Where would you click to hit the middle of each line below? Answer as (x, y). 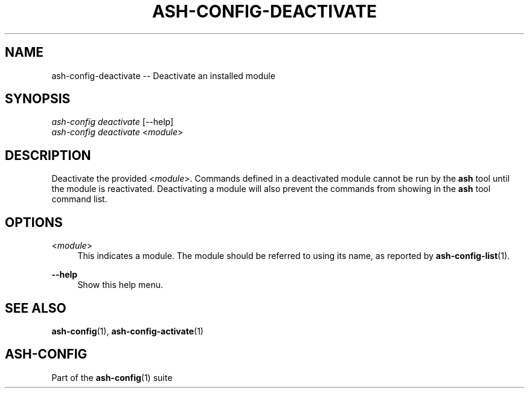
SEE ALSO (36, 308)
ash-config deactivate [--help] (113, 122)
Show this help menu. (120, 285)
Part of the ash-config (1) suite (112, 377)
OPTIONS (34, 222)
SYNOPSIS (38, 99)
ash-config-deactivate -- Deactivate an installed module (163, 75)
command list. (79, 199)
